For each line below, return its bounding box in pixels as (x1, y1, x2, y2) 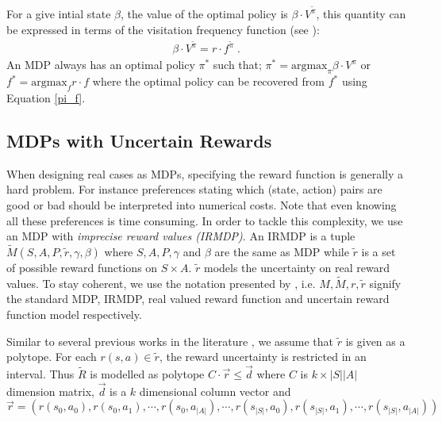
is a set (361, 243, 396, 259)
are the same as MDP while (214, 243, 349, 259)
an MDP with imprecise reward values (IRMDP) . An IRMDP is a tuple (6, 228, 356, 244)
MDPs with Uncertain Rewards (6, 128, 272, 152)
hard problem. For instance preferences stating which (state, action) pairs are (6, 181, 382, 198)
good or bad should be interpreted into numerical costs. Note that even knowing (6, 196, 397, 213)
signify (369, 274, 402, 291)
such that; (213, 56, 262, 73)
